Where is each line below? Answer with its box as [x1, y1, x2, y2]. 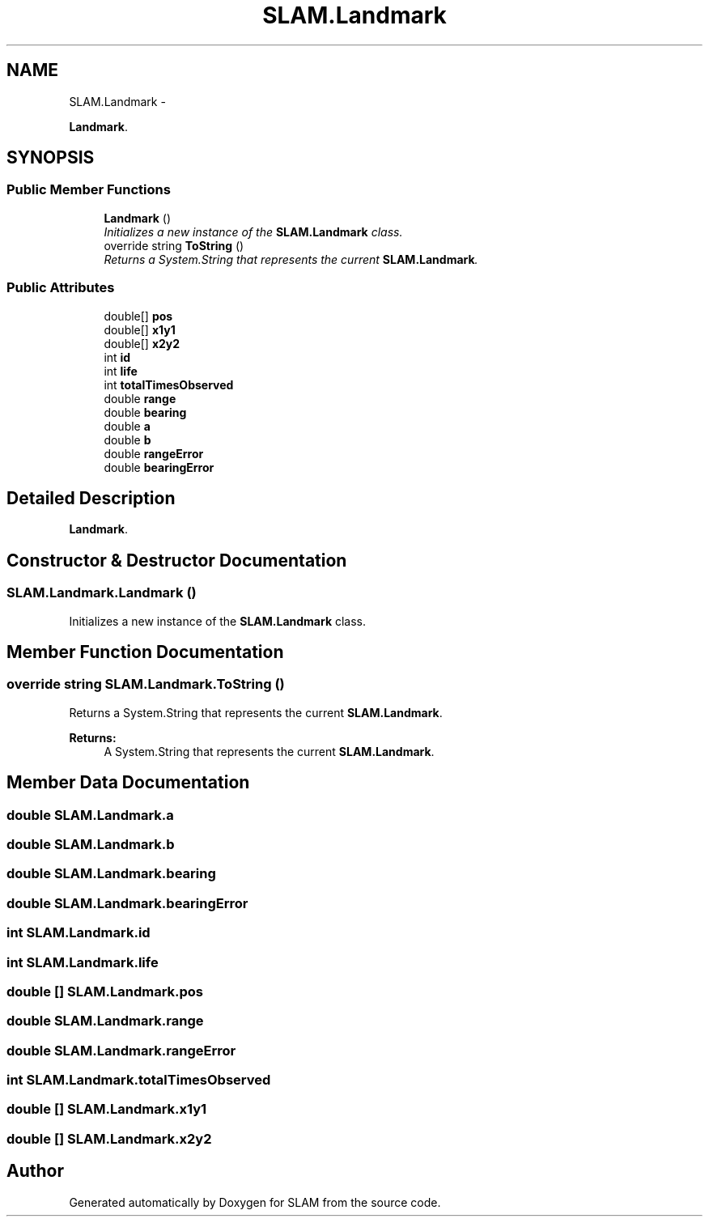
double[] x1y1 [104, 322, 176, 337]
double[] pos [104, 308, 173, 323]
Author [6, 1161, 64, 1182]
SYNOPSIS [6, 147, 95, 168]
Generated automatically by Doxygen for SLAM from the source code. [69, 1195, 441, 1209]
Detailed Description [6, 487, 176, 508]
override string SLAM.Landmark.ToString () [6, 676, 285, 693]
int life [104, 363, 138, 378]
